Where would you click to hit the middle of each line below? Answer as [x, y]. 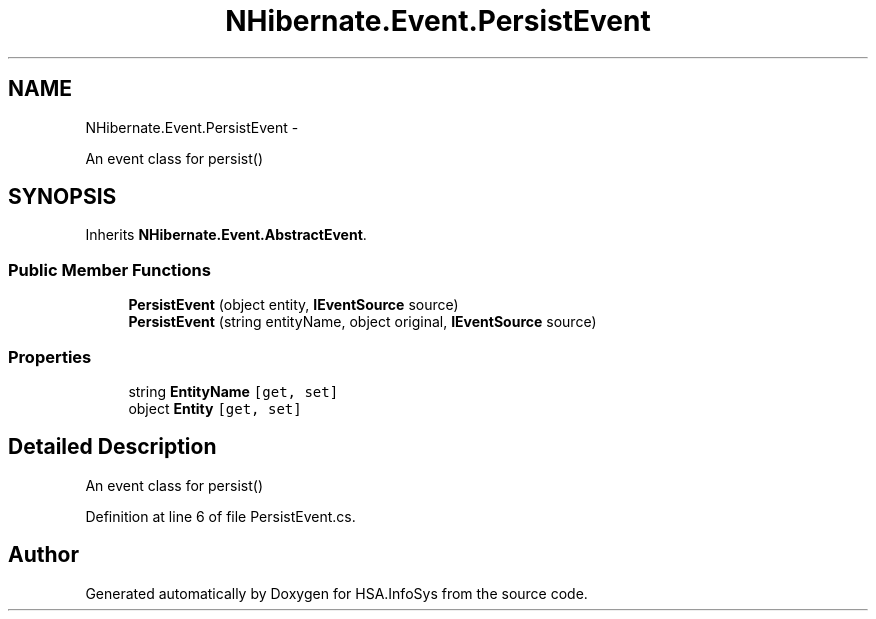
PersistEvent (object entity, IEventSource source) [293, 305]
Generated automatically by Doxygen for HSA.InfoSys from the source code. [336, 593]
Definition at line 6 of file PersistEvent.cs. [220, 516]
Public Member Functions [109, 269]
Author [43, 555]
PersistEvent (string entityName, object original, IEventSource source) [362, 322]
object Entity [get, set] [215, 408]
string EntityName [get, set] [233, 391]
